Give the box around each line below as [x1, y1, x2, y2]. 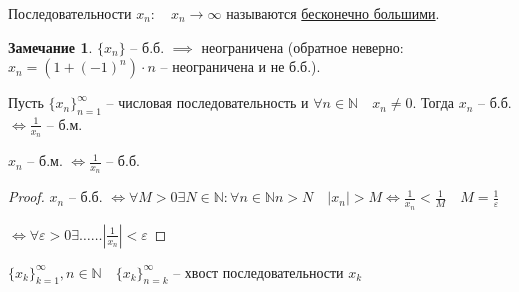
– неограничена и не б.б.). [160, 56, 321, 77]
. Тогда [412, 92, 454, 113]
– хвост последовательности [173, 261, 344, 282]
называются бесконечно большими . [226, 3, 440, 23]
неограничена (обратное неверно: [201, 36, 404, 57]
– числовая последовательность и [106, 92, 309, 113]
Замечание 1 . [8, 36, 93, 57]
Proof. [8, 186, 45, 207]
